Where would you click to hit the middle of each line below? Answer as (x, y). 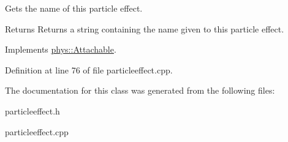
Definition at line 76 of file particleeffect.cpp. (89, 69)
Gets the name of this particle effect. (74, 8)
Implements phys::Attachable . (61, 49)
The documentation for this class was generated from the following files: (140, 90)
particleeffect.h (32, 110)
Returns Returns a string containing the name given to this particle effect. (145, 28)
